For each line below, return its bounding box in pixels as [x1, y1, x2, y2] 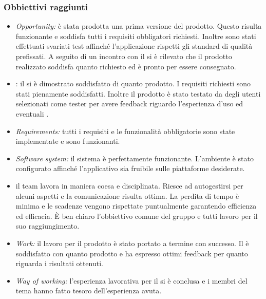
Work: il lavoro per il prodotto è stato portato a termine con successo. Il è [15, 237, 249, 248]
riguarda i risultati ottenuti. [15, 258, 103, 269]
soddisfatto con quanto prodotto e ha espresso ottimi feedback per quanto [15, 248, 248, 258]
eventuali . [15, 108, 49, 119]
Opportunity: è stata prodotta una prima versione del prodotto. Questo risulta [15, 21, 262, 31]
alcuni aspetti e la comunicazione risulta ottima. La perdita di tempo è [15, 190, 239, 201]
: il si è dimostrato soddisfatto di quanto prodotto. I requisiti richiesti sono [15, 78, 251, 89]
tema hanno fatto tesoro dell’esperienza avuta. [15, 285, 162, 296]
